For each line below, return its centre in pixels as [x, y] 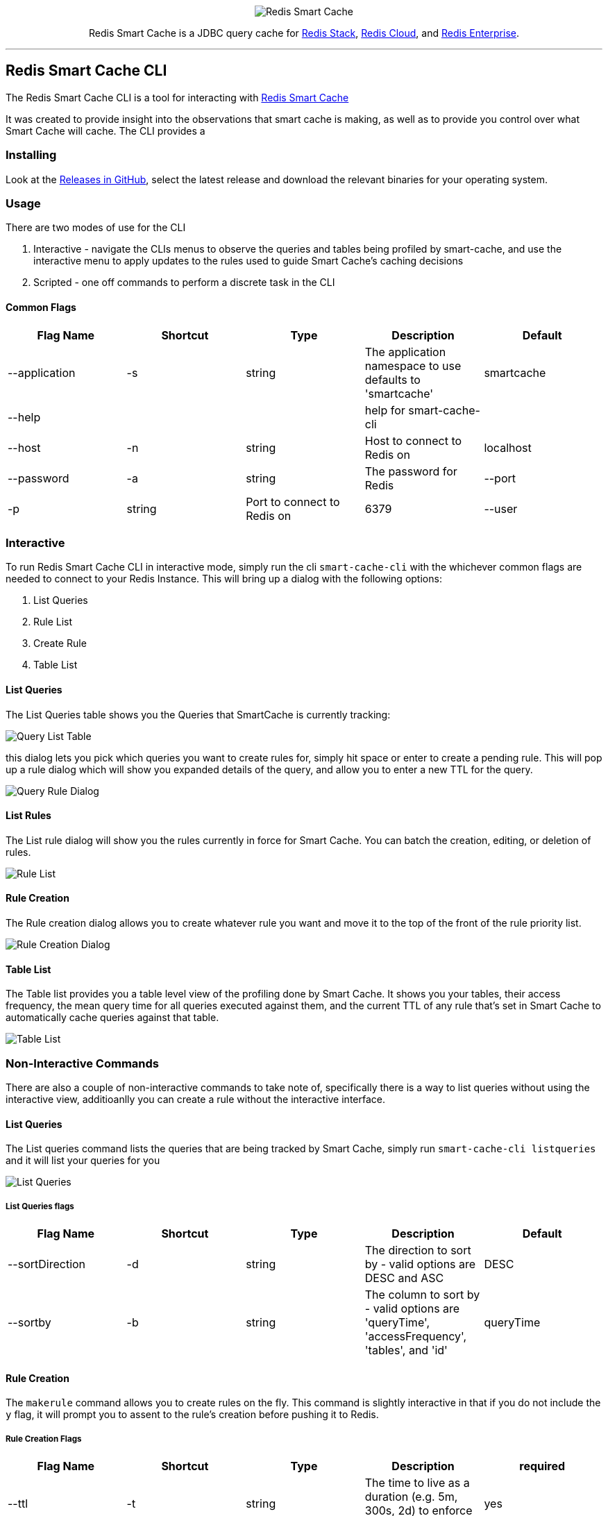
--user [501, 508]
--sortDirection [47, 1264]
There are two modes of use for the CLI [96, 228]
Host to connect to [413, 440]
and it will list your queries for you [83, 1161]
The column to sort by [422, 1294]
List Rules [28, 816]
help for [385, 410]
